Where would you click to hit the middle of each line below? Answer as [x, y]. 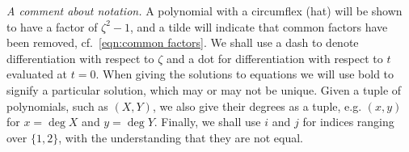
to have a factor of [52, 26]
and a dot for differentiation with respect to [275, 58]
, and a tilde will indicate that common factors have [259, 26]
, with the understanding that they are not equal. [181, 137]
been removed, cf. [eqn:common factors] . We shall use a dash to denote [183, 42]
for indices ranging [348, 122]
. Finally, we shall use [207, 122]
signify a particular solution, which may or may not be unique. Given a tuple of [204, 89]
